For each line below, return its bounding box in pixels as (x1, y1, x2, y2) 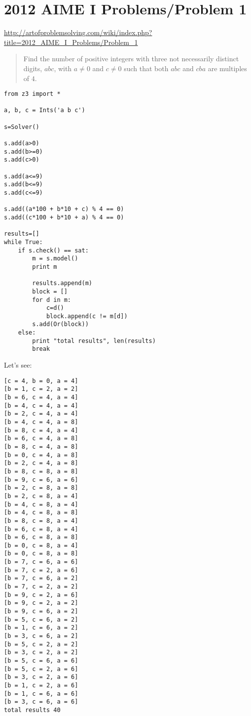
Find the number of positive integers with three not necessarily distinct (23, 53, 239, 64)
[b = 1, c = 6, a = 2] (4, 624, 78, 632)
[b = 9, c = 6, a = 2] (4, 608, 78, 615)
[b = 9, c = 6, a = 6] (4, 476, 78, 483)
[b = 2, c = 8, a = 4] (4, 492, 78, 500)
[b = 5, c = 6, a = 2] (4, 616, 78, 623)
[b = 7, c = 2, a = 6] (4, 566, 78, 574)
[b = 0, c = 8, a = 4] (4, 542, 78, 549)
